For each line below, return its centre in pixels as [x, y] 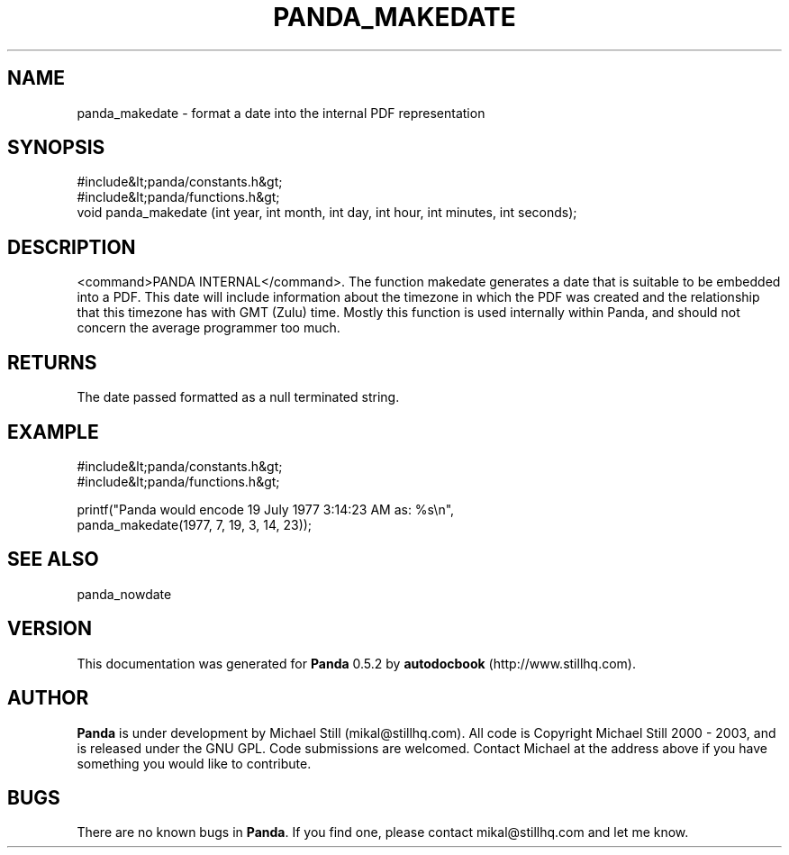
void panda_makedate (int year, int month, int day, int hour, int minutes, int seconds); [327, 213]
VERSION [50, 629]
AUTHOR [48, 698]
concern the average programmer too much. [209, 328]
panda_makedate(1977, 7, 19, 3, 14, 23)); [195, 524]
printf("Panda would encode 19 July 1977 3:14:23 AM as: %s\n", [266, 509]
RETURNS [52, 362]
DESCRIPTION [72, 247]
